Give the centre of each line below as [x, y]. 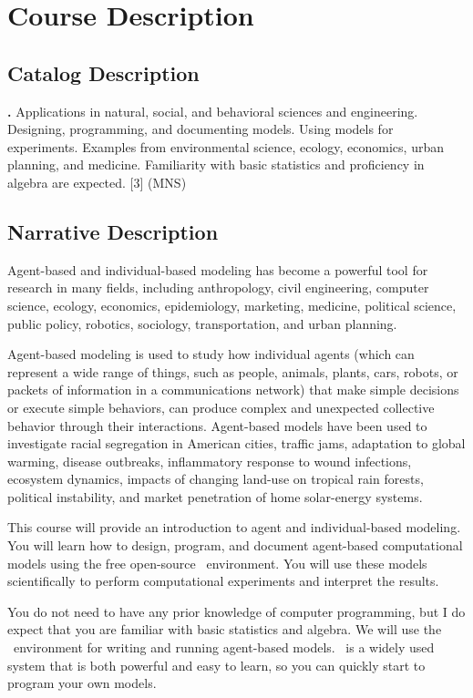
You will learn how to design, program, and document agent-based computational [235, 545]
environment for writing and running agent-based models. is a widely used [224, 647]
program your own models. [82, 683]
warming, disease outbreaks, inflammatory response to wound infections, [210, 461]
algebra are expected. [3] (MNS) [97, 182]
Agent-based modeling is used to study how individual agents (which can [211, 354]
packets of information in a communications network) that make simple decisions [233, 390]
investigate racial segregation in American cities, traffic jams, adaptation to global [236, 443]
